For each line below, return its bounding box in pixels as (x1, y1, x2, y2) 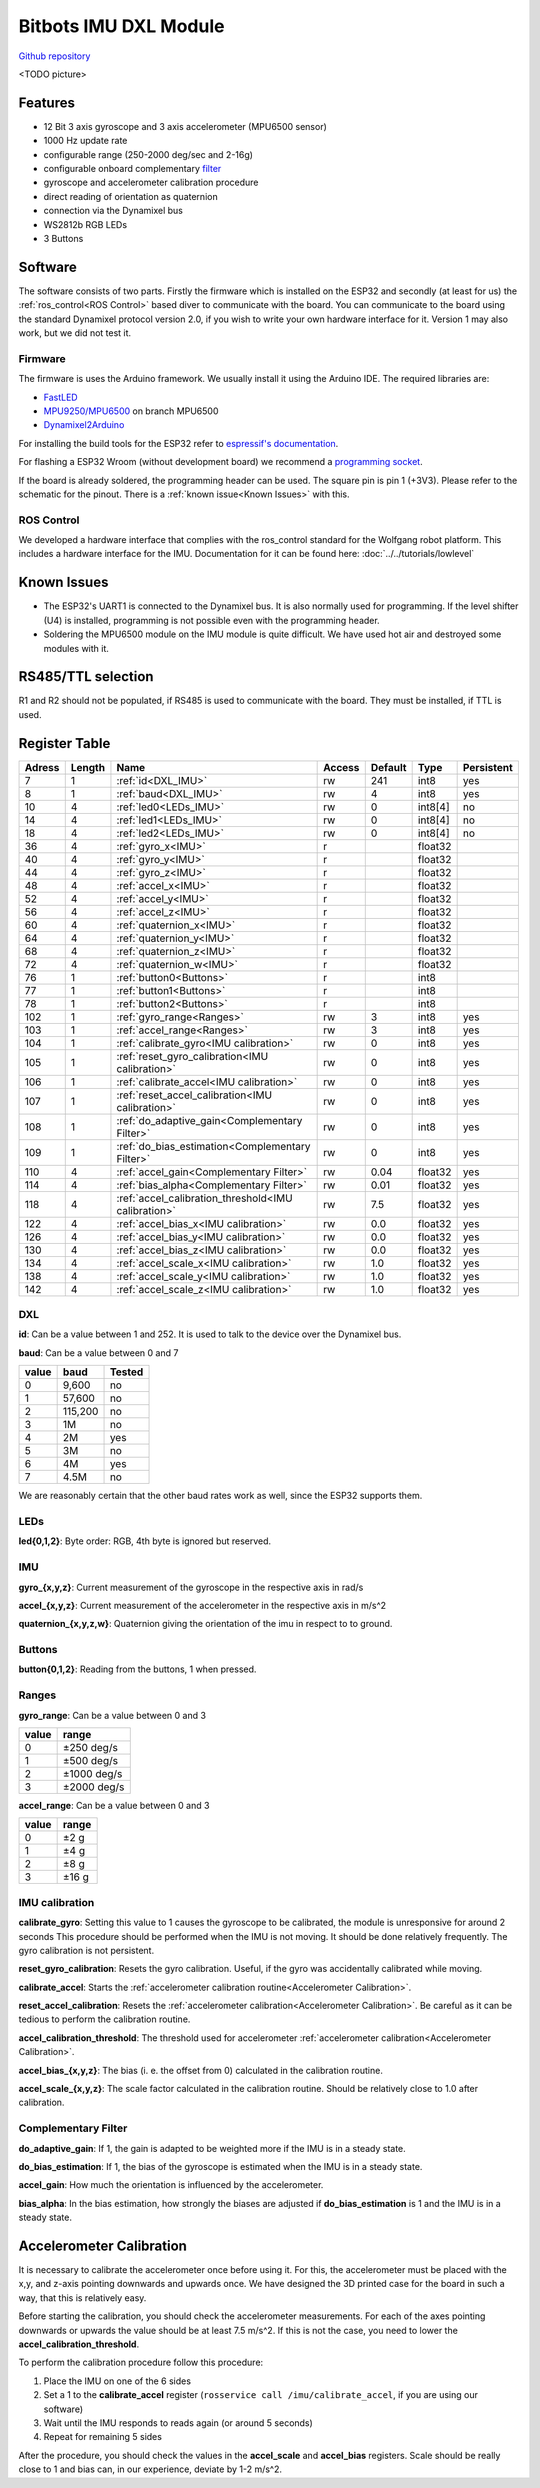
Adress (24, 760, 60, 774)
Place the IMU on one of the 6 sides (43, 2375, 192, 2387)
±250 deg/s (62, 1741, 119, 1754)
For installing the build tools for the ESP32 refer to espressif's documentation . (18, 437, 339, 449)
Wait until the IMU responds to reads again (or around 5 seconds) (43, 2416, 314, 2429)
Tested (109, 1365, 144, 1379)
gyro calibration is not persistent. (18, 1944, 155, 1956)
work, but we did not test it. (18, 327, 132, 339)
